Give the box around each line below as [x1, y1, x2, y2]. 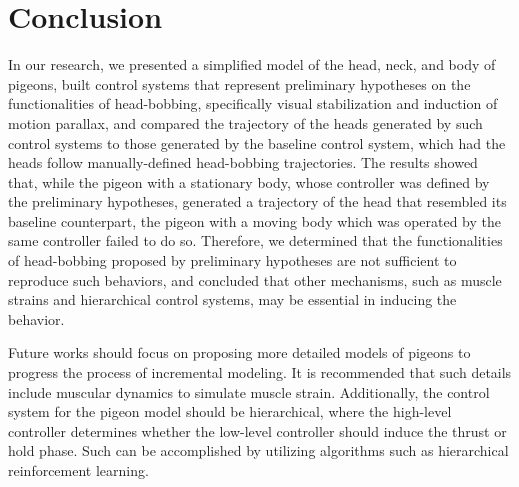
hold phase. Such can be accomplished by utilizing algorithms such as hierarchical [8, 440, 509, 461]
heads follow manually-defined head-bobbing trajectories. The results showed [8, 152, 478, 173]
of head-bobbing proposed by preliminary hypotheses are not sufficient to [8, 250, 457, 271]
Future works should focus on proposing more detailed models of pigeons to [8, 342, 471, 363]
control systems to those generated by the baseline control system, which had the [8, 132, 506, 153]
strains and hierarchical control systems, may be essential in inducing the [8, 289, 457, 310]
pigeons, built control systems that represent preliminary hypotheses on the [8, 73, 471, 94]
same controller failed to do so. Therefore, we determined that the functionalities [8, 230, 503, 251]
